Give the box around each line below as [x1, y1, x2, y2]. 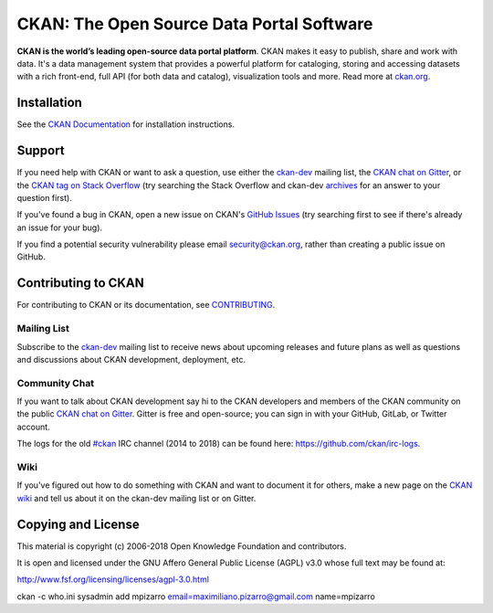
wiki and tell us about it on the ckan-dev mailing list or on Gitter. [16, 492, 257, 503]
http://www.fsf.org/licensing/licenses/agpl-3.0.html [16, 574, 210, 585]
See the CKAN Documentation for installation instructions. [16, 119, 235, 130]
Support [16, 143, 65, 159]
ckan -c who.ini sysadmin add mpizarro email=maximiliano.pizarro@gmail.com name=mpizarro [16, 590, 376, 602]
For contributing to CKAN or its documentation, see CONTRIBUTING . [16, 300, 276, 311]
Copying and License [16, 516, 141, 532]
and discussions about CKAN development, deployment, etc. [16, 354, 246, 365]
